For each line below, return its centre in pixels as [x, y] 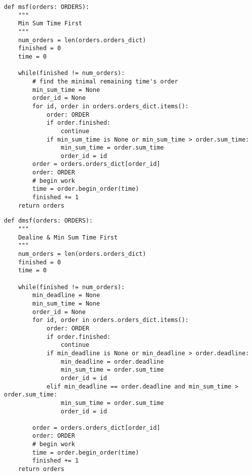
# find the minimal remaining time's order [105, 81]
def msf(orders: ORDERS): [47, 7]
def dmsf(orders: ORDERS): [48, 221]
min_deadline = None [66, 295]
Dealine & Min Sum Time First [68, 237]
